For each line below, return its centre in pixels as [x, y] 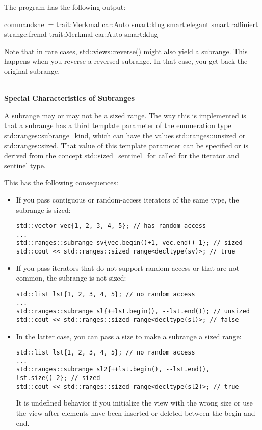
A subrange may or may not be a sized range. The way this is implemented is [125, 115]
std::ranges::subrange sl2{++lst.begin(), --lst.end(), [113, 370]
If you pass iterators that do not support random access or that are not [128, 268]
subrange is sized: [43, 209]
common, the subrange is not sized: [71, 278]
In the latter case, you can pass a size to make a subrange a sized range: [129, 336]
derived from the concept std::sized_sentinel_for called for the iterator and [122, 155]
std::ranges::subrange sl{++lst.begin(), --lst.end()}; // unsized [133, 311]
